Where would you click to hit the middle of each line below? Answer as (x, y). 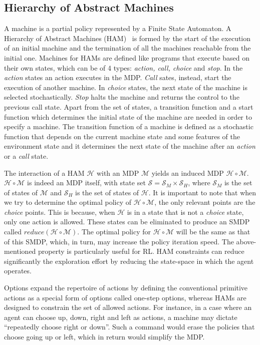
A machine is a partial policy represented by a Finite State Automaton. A (118, 28)
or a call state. (26, 155)
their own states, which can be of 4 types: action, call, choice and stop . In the (123, 67)
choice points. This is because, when (60, 212)
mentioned (20, 251)
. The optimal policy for (114, 232)
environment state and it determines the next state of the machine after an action (130, 146)
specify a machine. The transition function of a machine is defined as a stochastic (129, 126)
